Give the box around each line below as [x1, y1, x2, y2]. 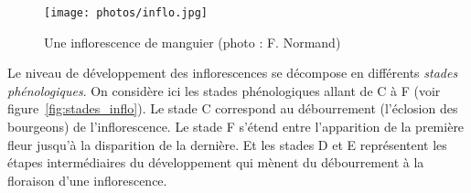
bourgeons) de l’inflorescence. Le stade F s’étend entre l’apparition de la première [7, 117, 465, 136]
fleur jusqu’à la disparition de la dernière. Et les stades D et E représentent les [7, 134, 447, 154]
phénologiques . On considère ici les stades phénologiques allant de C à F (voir [7, 80, 441, 100]
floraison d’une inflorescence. [7, 170, 167, 189]
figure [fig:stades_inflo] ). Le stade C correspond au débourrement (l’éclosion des [7, 99, 458, 118]
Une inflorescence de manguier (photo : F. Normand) [44, 32, 341, 51]
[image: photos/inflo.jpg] [44, 6, 208, 19]
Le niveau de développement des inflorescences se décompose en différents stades [7, 63, 458, 82]
